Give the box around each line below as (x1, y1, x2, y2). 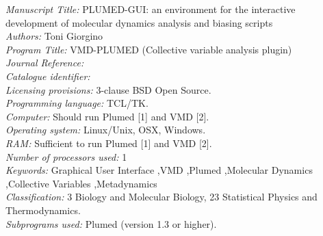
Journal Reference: (5, 55, 84, 70)
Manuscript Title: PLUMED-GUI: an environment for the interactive (5, 2, 296, 16)
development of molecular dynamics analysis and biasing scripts (5, 15, 273, 29)
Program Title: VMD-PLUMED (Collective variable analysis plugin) (5, 42, 292, 56)
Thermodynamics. (5, 202, 81, 217)
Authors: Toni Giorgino (5, 29, 103, 43)
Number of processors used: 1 (5, 149, 127, 163)
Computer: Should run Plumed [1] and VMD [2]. (5, 109, 209, 123)
